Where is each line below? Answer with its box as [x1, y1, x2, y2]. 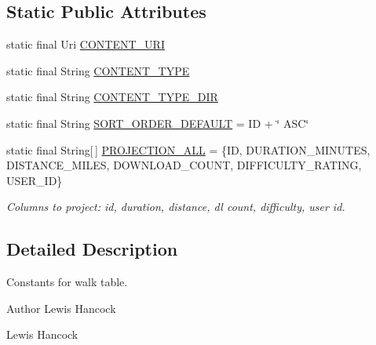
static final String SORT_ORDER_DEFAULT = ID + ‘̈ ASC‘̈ [6, 114, 309, 131]
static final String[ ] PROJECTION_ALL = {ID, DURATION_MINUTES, [6, 141, 371, 158]
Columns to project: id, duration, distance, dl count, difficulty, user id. [6, 198, 345, 215]
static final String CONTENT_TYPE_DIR [6, 89, 218, 105]
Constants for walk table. [6, 274, 128, 290]
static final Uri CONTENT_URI [6, 36, 165, 53]
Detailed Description [6, 237, 178, 261]
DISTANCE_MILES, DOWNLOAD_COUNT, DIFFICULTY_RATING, [6, 157, 362, 173]
